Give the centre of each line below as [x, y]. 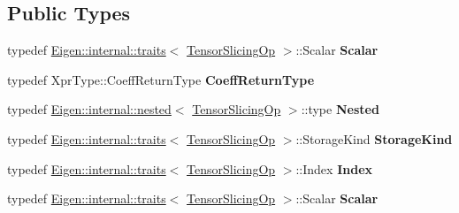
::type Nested [340, 109]
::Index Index [334, 168]
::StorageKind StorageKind [374, 138]
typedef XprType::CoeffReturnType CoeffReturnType [161, 79]
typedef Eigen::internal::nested [89, 109]
